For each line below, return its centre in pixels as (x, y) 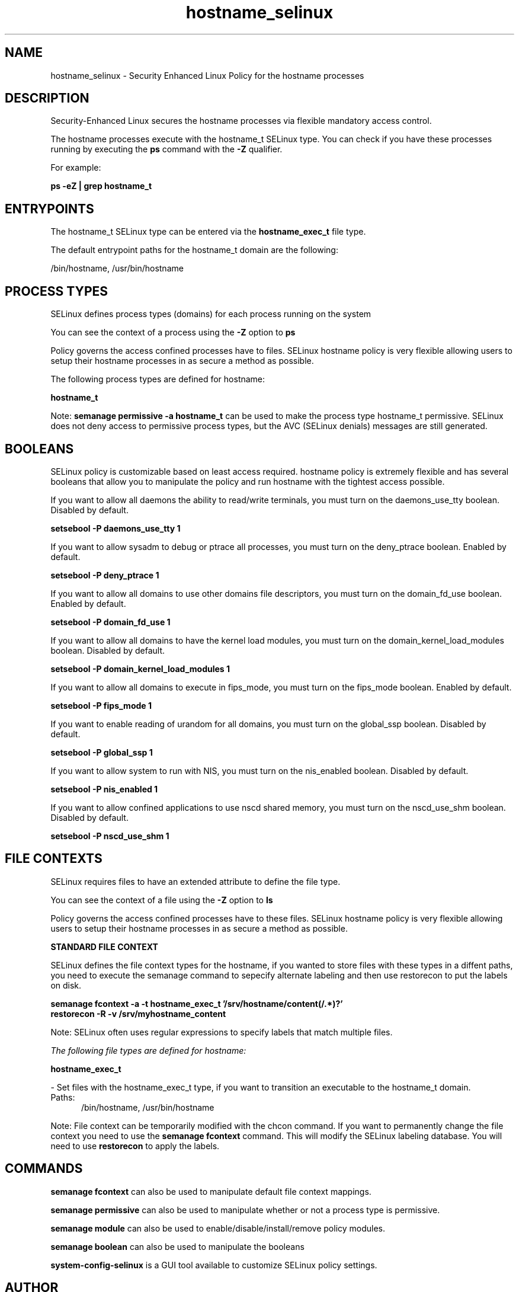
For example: (76, 168)
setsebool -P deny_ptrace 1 (105, 575)
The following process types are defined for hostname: (158, 379)
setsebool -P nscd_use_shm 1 (110, 836)
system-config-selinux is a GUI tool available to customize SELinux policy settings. (214, 1265)
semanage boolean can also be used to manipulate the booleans (177, 1246)
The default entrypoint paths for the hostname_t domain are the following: (194, 250)
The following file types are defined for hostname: (148, 1050)
